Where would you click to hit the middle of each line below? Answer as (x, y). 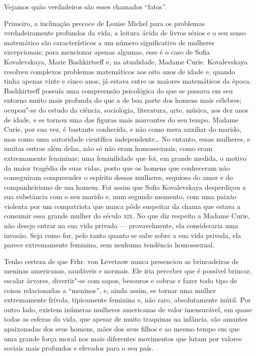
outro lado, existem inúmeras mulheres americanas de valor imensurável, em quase (128, 309)
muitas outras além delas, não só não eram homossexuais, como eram (108, 148)
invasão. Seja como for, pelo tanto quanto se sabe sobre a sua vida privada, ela (123, 235)
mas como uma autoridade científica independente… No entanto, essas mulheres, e (127, 138)
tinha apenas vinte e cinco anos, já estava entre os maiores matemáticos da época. (128, 81)
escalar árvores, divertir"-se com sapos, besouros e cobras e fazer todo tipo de (121, 281)
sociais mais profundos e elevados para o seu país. (79, 348)
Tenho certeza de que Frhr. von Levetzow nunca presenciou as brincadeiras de (121, 261)
